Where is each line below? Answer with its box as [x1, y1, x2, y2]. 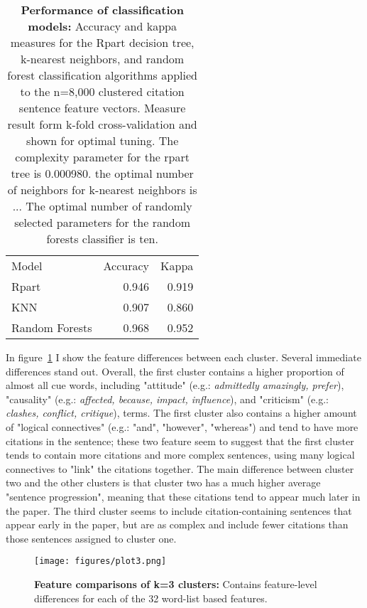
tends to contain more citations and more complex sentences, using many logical [6, 447, 355, 462]
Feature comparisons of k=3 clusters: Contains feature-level [34, 576, 317, 591]
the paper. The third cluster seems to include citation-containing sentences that [6, 503, 352, 518]
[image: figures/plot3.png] [34, 556, 167, 567]
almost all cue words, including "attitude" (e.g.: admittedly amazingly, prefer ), [6, 378, 344, 393]
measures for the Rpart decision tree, [10, 34, 195, 50]
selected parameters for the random [14, 214, 191, 230]
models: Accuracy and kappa [28, 18, 177, 34]
